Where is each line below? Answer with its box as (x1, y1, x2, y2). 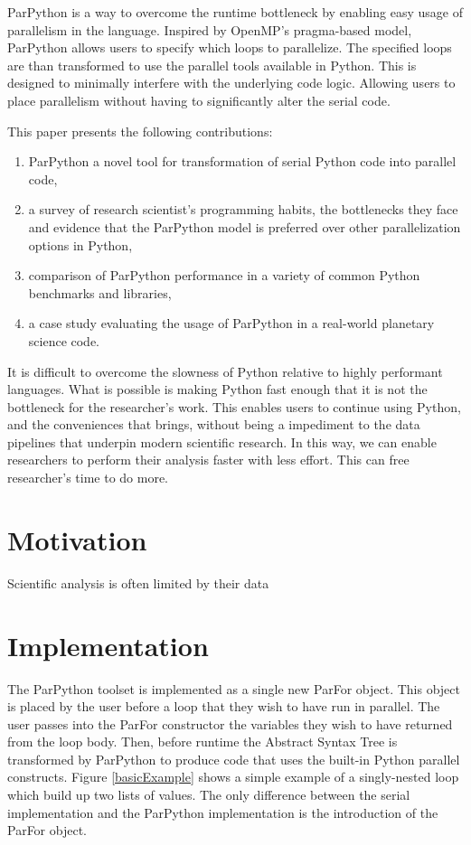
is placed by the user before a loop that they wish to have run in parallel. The (7, 697, 440, 716)
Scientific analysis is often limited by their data (7, 573, 269, 592)
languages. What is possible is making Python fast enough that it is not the (7, 380, 428, 399)
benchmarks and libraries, (28, 283, 172, 302)
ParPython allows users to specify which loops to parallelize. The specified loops (7, 38, 452, 57)
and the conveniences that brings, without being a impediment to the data (7, 415, 420, 434)
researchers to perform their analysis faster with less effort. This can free (7, 450, 410, 469)
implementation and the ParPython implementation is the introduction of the (7, 803, 438, 822)
